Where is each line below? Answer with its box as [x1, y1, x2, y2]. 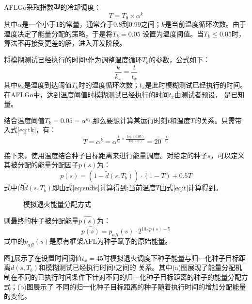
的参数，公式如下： [149, 54, 210, 64]
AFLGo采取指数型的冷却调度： [4, 2, 101, 12]
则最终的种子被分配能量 [4, 215, 79, 226]
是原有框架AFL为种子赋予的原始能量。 [49, 236, 172, 246]
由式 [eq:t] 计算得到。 [159, 182, 222, 193]
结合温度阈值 [4, 115, 45, 125]
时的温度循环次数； [78, 80, 140, 90]
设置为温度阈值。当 [142, 28, 204, 38]
